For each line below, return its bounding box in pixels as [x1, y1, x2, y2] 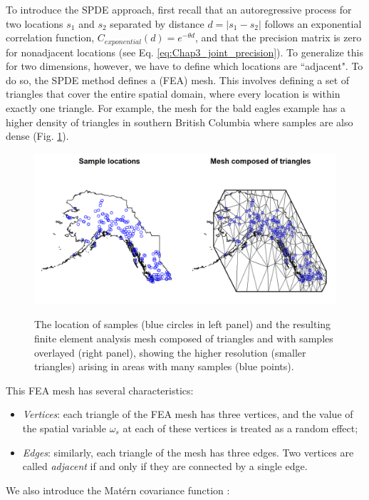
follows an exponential [264, 16, 362, 31]
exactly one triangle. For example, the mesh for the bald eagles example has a [6, 101, 345, 116]
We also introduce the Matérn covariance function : [6, 482, 230, 497]
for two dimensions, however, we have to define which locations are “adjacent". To [6, 58, 363, 73]
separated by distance [110, 16, 204, 31]
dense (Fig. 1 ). [6, 128, 69, 143]
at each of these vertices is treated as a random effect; [123, 420, 358, 435]
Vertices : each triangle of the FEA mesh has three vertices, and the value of [22, 407, 353, 422]
